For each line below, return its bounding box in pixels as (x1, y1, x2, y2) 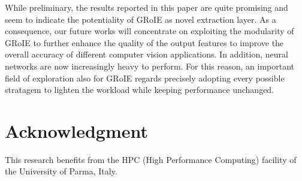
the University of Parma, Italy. (5, 165, 117, 177)
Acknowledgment (5, 118, 148, 143)
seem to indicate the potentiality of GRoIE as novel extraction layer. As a (5, 13, 276, 25)
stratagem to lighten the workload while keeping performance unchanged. (5, 83, 274, 96)
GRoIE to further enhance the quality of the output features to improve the (5, 36, 284, 49)
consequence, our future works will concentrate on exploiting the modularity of (5, 25, 294, 37)
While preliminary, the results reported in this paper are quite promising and (5, 1, 288, 13)
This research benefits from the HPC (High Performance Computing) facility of (5, 153, 297, 165)
